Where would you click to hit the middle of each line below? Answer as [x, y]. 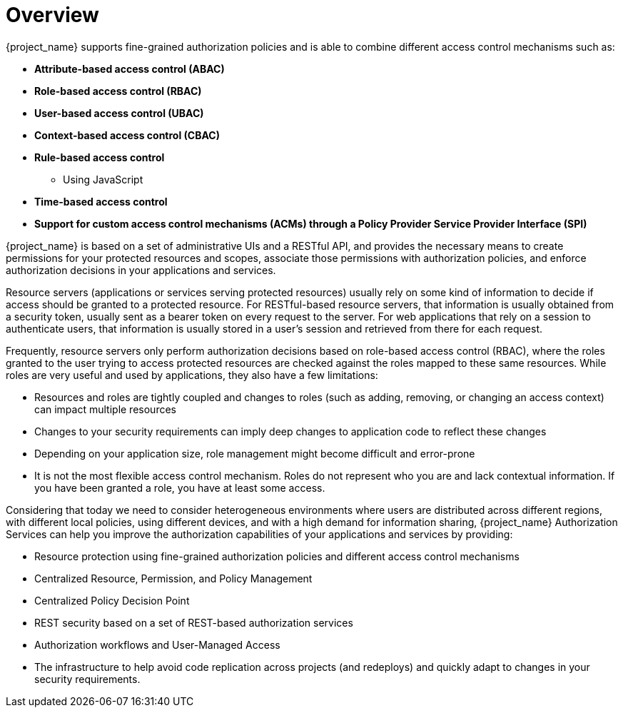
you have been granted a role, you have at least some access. [180, 487]
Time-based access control [101, 201]
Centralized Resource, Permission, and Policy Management [173, 578]
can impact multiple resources [105, 409]
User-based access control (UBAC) [119, 113]
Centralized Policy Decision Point [112, 600]
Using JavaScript [103, 179]
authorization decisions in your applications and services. [141, 270]
